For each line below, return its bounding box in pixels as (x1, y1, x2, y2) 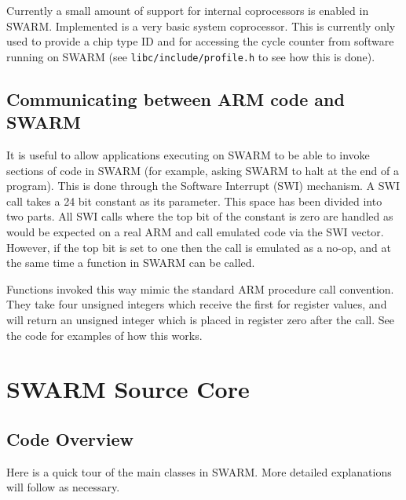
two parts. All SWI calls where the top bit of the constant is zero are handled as (6, 208, 393, 224)
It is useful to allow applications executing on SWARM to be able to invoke (6, 147, 370, 163)
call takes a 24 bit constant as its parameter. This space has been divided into (6, 192, 382, 209)
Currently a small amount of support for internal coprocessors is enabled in (6, 2, 369, 18)
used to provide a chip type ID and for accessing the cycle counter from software (6, 33, 394, 49)
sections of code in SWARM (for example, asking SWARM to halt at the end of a (6, 162, 399, 178)
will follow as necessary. (6, 479, 120, 495)
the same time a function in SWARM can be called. (6, 254, 255, 271)
